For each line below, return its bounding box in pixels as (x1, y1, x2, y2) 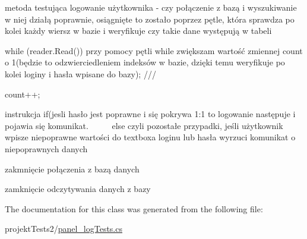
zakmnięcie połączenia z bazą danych (5, 162, 140, 175)
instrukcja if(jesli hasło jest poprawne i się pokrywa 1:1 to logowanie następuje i (5, 108, 296, 120)
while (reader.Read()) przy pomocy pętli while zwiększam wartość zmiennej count (5, 44, 303, 56)
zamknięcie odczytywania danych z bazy (5, 183, 151, 195)
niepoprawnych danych (5, 142, 88, 155)
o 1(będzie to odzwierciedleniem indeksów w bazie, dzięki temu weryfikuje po (5, 56, 285, 68)
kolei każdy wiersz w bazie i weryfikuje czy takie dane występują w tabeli (5, 24, 272, 37)
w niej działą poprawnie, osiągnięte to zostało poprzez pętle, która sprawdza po (5, 12, 295, 25)
